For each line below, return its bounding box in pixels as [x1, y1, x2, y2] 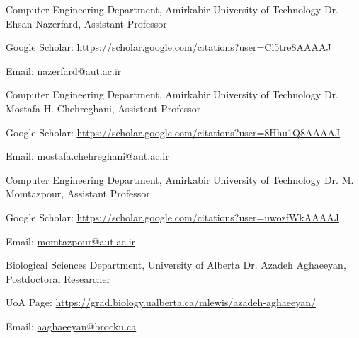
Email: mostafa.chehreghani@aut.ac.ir [6, 148, 169, 163]
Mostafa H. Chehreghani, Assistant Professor [6, 100, 201, 115]
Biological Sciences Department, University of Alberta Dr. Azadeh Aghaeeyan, [6, 257, 346, 272]
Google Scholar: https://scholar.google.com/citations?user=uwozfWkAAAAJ [6, 209, 339, 224]
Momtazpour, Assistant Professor [6, 186, 150, 201]
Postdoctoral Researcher [6, 271, 111, 286]
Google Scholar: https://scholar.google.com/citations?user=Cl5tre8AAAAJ [6, 40, 331, 54]
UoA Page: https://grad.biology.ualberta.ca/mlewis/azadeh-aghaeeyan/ [6, 295, 316, 310]
